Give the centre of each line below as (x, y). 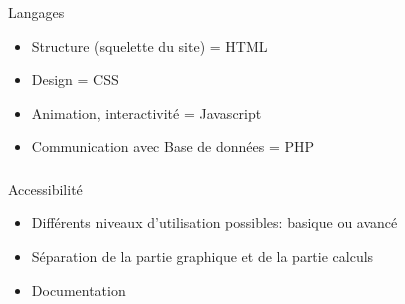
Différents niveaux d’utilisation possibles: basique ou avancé (214, 222)
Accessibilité (45, 188)
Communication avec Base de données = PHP (173, 146)
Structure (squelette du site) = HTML (149, 45)
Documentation (78, 289)
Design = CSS (75, 79)
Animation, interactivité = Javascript (146, 112)
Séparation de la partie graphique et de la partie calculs (202, 256)
